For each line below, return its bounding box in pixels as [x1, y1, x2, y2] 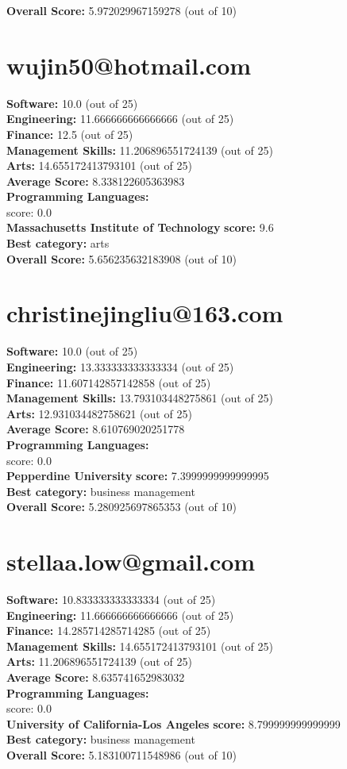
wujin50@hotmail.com [6, 48, 252, 81]
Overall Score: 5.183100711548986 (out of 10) [6, 746, 237, 763]
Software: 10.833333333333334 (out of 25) [6, 591, 216, 608]
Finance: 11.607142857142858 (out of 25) [6, 374, 211, 390]
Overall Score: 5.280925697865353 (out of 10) [6, 498, 237, 515]
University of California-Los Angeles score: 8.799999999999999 [6, 715, 341, 732]
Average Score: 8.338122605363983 [6, 172, 185, 189]
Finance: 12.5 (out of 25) [6, 125, 133, 142]
